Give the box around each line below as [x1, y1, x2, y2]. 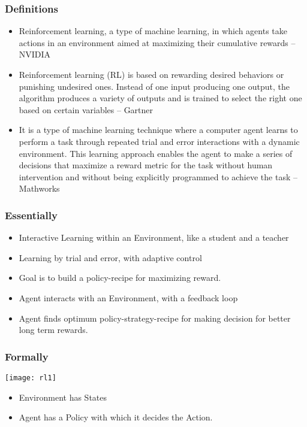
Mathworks [19, 182, 60, 195]
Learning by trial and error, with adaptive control [19, 251, 202, 264]
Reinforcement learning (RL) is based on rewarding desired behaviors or [19, 68, 284, 80]
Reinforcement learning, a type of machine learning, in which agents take [19, 25, 288, 37]
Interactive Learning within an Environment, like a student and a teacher [19, 231, 289, 244]
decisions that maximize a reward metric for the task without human [19, 159, 273, 171]
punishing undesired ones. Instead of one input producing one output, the [19, 80, 290, 92]
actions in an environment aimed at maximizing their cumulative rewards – [19, 36, 296, 49]
